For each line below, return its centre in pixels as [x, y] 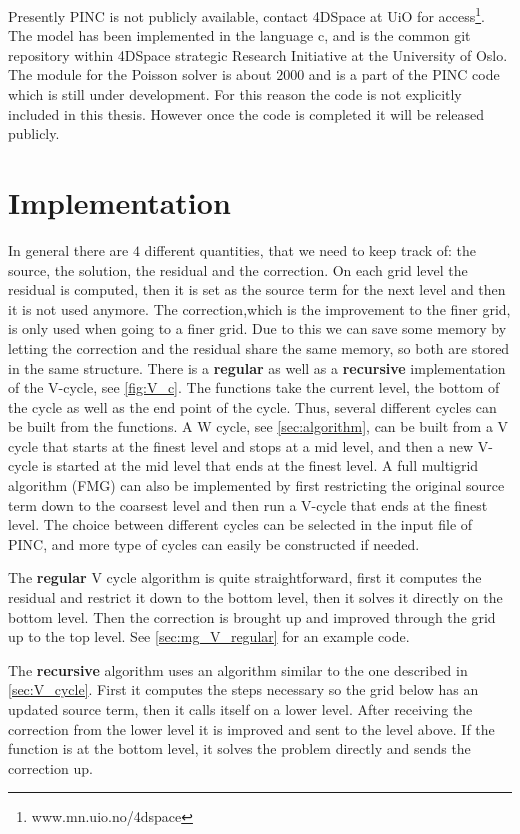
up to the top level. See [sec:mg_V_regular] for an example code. [209, 636]
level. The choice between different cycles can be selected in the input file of [240, 524]
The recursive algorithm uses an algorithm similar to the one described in [238, 669]
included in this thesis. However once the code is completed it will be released [246, 113]
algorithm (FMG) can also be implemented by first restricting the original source [256, 485]
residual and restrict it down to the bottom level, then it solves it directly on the [255, 597]
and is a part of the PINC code [404, 74]
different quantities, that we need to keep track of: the [310, 249]
